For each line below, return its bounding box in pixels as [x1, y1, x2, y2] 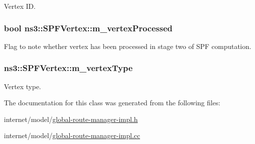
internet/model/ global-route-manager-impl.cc [4, 130, 141, 141]
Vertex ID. [4, 1, 36, 11]
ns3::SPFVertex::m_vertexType [4, 62, 133, 74]
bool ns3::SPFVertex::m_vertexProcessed [4, 22, 172, 34]
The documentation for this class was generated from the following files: [4, 97, 221, 108]
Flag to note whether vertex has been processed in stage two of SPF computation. [4, 41, 252, 51]
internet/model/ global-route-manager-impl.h [4, 114, 138, 124]
